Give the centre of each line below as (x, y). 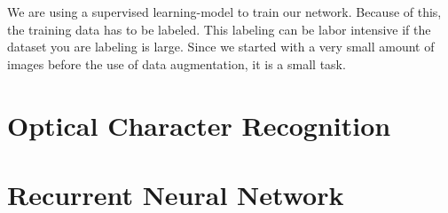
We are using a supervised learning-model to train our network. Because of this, (224, 12)
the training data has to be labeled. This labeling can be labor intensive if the (219, 29)
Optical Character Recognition (199, 125)
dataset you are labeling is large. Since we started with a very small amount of (221, 47)
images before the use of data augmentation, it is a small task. (177, 63)
